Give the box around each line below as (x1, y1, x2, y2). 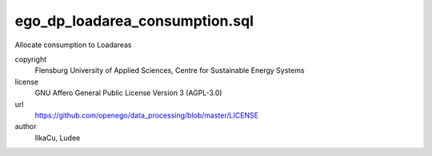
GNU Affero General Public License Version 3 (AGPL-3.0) (34, 88, 223, 98)
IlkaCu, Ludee (34, 133, 81, 142)
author (14, 122, 37, 131)
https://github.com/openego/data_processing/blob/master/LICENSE (34, 110, 259, 120)
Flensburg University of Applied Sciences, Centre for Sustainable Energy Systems (34, 66, 305, 75)
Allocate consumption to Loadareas (14, 40, 132, 50)
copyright (14, 54, 47, 64)
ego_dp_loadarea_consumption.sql (14, 12, 254, 30)
